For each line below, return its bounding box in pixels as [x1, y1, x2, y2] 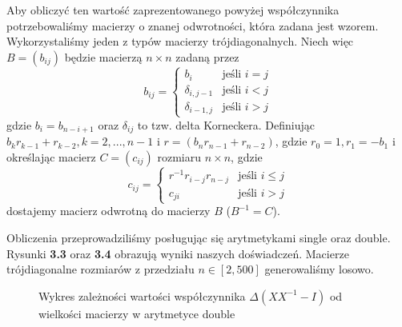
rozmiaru [157, 148, 202, 165]
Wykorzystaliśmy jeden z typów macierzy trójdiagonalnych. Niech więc [6, 33, 354, 50]
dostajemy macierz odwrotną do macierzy [6, 202, 211, 219]
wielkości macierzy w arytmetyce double [38, 305, 235, 321]
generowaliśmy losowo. [264, 261, 374, 277]
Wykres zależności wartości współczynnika [38, 287, 246, 304]
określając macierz [6, 148, 96, 165]
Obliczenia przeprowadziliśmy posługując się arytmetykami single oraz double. [6, 229, 391, 245]
